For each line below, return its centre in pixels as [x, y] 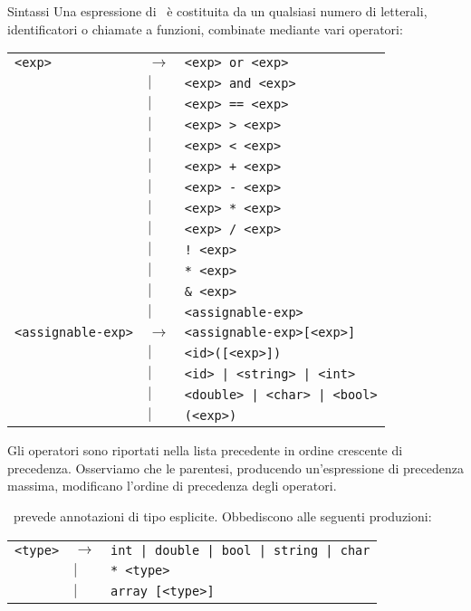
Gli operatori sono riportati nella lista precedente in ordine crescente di [205, 450]
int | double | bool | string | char [240, 550]
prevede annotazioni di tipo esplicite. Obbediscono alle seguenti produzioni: [222, 516]
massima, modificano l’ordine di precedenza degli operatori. [172, 486]
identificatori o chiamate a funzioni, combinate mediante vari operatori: [205, 29]
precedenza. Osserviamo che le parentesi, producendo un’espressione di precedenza [235, 468]
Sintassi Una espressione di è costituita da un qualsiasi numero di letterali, [217, 11]
